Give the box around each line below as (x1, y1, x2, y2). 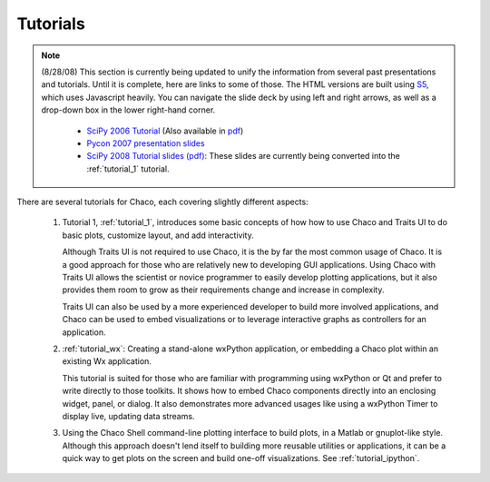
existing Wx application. (62, 356, 152, 367)
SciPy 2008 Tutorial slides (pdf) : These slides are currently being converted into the (86, 151, 401, 162)
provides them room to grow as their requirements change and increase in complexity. (62, 284, 385, 295)
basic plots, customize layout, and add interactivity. (62, 230, 254, 241)
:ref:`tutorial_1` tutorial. (86, 163, 170, 174)
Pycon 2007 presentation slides (86, 137, 205, 149)
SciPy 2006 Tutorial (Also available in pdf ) (86, 125, 244, 136)
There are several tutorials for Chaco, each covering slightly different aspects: (16, 196, 309, 208)
